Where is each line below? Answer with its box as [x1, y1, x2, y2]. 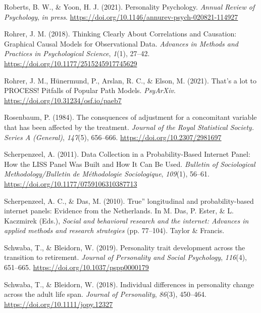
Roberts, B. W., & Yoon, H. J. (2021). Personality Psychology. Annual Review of [4, 2, 255, 12]
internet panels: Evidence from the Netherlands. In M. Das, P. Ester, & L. [4, 205, 234, 216]
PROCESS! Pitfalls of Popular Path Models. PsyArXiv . [4, 85, 176, 96]
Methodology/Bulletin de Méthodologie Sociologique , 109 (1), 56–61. [4, 168, 210, 179]
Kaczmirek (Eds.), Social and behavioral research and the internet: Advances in [4, 215, 249, 226]
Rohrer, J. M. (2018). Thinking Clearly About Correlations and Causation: [4, 28, 237, 39]
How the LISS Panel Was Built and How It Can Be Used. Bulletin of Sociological [4, 158, 255, 169]
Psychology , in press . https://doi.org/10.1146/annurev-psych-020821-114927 [4, 11, 238, 22]
